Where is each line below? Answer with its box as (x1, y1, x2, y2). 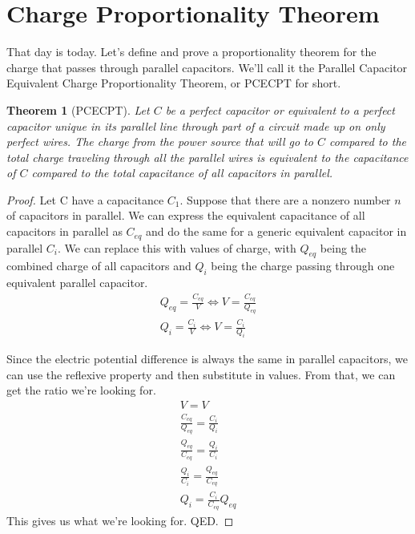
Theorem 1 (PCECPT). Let (6, 101, 150, 118)
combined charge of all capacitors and (6, 257, 191, 274)
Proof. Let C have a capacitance (6, 191, 164, 208)
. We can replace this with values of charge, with (58, 239, 296, 256)
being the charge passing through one (211, 257, 395, 274)
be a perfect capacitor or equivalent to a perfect (165, 101, 395, 118)
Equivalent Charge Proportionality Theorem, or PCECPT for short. (6, 75, 341, 91)
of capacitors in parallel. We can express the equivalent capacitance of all (6, 207, 365, 224)
